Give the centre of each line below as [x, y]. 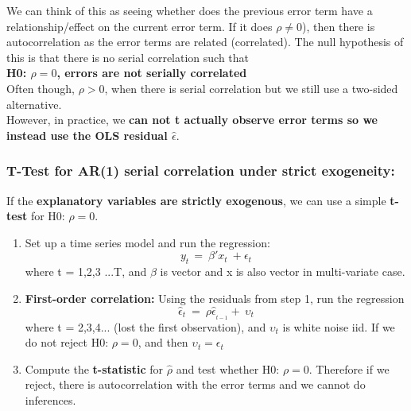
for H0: [48, 216]
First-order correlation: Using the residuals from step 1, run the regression [215, 298]
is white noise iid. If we [339, 326]
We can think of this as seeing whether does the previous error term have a [190, 10]
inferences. [50, 400]
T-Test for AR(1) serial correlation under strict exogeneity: [201, 171]
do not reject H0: [67, 342]
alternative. [34, 104]
